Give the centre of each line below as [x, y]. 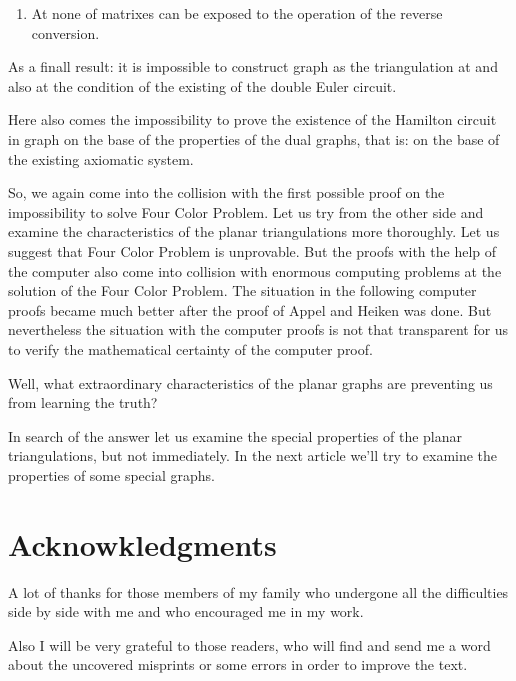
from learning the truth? [83, 402]
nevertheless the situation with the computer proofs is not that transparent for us [258, 329]
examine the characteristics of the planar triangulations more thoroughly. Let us [254, 231]
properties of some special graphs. [111, 474]
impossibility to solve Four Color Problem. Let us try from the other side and [246, 211]
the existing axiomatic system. [101, 158]
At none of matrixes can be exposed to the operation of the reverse [237, 13]
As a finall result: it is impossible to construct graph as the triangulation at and [253, 66]
